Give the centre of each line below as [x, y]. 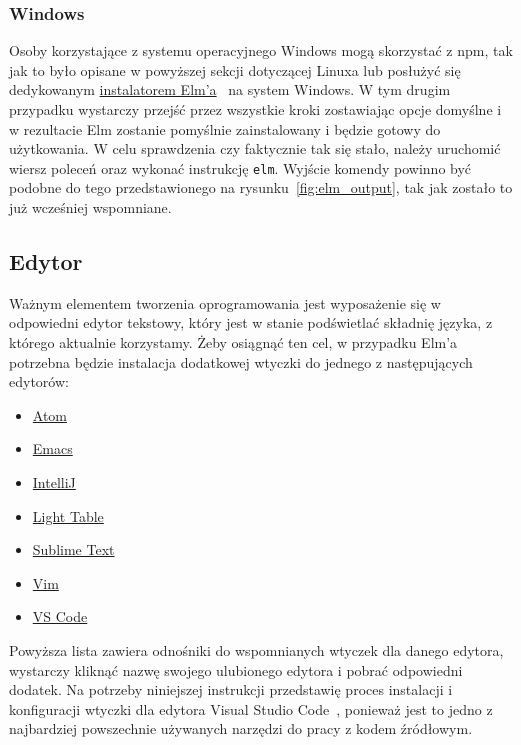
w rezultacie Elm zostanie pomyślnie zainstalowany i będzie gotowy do [225, 128]
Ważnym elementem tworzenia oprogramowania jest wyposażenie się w [225, 302]
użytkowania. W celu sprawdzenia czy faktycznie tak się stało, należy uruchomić [255, 148]
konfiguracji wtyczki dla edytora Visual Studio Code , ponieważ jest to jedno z [251, 708]
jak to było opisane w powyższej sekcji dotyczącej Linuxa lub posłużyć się [235, 69]
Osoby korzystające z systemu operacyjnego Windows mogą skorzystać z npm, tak [261, 50]
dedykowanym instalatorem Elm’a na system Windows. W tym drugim [230, 89]
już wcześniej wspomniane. [90, 207]
